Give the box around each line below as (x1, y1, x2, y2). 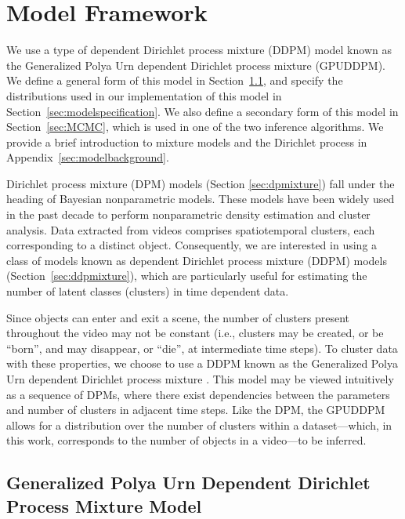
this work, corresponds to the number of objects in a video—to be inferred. (6, 432, 367, 448)
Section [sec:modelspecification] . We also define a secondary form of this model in (6, 103, 399, 119)
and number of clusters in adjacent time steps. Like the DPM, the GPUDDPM (6, 401, 385, 418)
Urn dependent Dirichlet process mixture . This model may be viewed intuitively (6, 371, 394, 387)
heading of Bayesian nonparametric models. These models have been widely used (6, 191, 395, 207)
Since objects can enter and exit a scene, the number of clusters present (6, 309, 349, 325)
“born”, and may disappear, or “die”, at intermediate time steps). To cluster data (6, 339, 398, 356)
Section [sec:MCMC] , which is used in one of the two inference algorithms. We (6, 118, 384, 135)
